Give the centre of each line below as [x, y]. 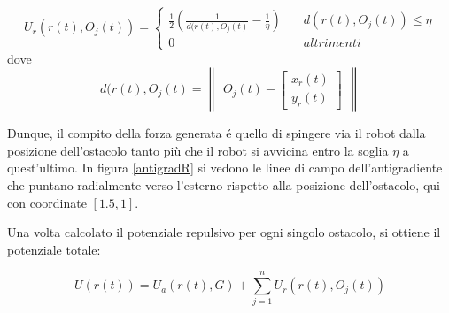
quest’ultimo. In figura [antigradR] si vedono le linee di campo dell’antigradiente [225, 168]
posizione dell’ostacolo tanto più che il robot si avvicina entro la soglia [198, 150]
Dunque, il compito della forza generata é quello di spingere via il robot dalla [217, 133]
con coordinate [47, 202]
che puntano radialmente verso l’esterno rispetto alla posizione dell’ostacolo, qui [224, 184]
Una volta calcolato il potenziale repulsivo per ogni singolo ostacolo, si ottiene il [224, 232]
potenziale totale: [54, 249]
